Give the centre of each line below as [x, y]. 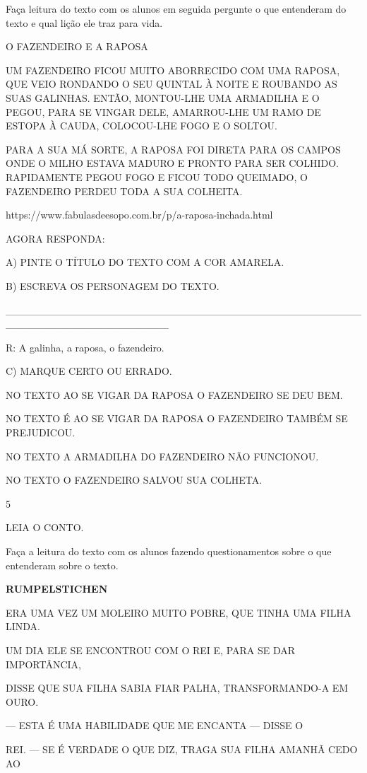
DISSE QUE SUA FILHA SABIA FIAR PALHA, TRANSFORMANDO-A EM [177, 688]
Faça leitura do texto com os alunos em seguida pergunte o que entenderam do [176, 8]
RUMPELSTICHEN [57, 589]
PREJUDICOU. [41, 432]
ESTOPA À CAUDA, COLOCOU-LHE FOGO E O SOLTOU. [142, 126]
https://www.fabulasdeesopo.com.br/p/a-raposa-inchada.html [139, 215]
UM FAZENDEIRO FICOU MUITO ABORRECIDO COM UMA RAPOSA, [173, 70]
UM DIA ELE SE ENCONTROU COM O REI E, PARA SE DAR [151, 650]
